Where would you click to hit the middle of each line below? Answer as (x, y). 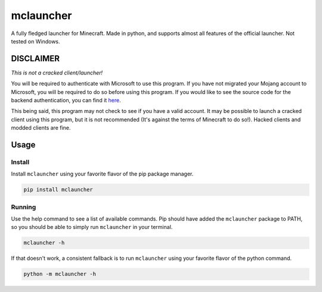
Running (24, 207)
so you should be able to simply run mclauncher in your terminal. (92, 227)
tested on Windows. (35, 41)
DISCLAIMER (35, 59)
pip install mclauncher (58, 190)
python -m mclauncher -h (60, 274)
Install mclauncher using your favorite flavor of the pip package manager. (102, 174)
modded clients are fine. (41, 128)
